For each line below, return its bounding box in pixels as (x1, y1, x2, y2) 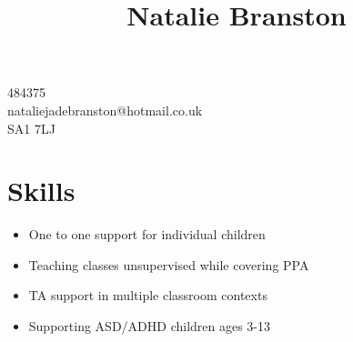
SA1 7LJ (7, 118, 55, 137)
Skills (7, 172, 76, 209)
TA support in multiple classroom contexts (28, 286, 267, 305)
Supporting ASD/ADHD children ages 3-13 (28, 317, 271, 336)
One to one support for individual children (28, 225, 266, 244)
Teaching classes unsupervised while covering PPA (28, 255, 309, 274)
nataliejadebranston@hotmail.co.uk (7, 100, 203, 119)
